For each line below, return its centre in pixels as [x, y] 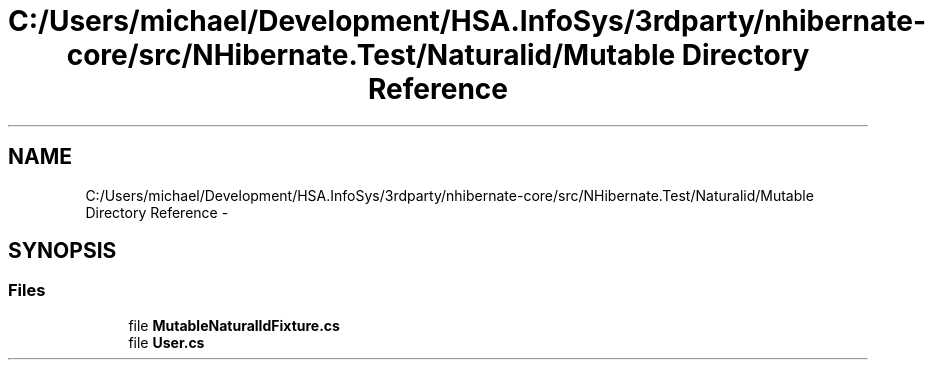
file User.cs [166, 342]
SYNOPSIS [62, 251]
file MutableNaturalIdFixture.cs [234, 325]
